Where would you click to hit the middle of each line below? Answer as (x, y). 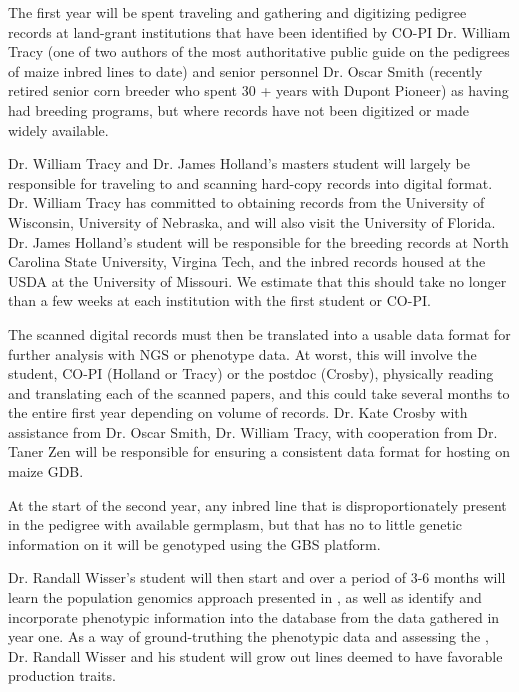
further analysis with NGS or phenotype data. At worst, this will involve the (242, 353)
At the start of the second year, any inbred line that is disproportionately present (257, 504)
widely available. (58, 129)
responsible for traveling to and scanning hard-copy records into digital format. (250, 182)
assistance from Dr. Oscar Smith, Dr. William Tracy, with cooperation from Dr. (253, 431)
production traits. (62, 675)
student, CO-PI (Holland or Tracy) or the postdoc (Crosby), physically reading (251, 373)
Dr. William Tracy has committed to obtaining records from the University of (246, 202)
